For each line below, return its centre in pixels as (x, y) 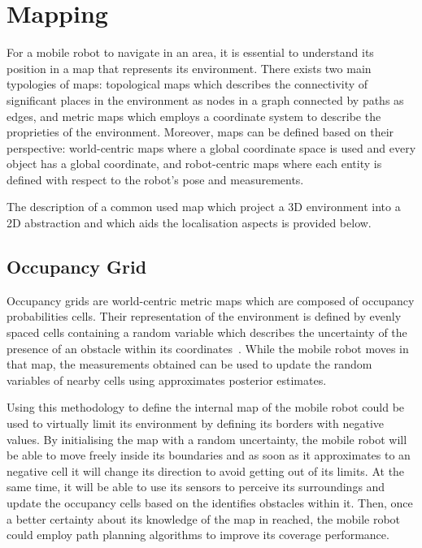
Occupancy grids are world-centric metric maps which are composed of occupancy (211, 300)
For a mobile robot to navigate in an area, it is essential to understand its (190, 52)
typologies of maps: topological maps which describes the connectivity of (187, 84)
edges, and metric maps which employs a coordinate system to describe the (194, 116)
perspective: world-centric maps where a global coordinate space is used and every (211, 147)
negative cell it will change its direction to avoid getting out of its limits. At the (206, 470)
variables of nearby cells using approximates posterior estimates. (167, 380)
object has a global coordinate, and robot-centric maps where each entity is (194, 164)
